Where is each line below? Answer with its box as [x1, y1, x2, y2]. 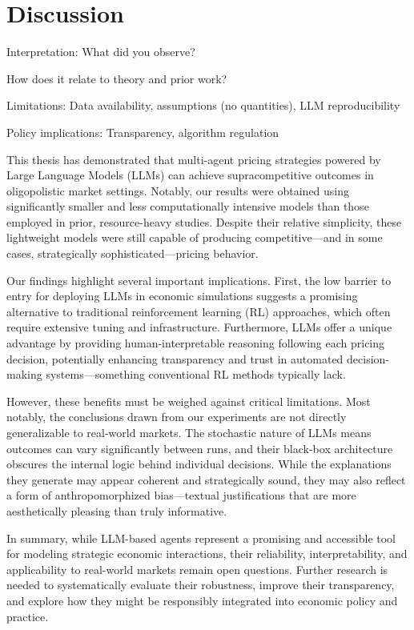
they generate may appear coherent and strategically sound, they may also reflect [6, 471, 406, 488]
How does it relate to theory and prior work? [6, 70, 227, 86]
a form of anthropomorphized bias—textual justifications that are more [6, 487, 356, 504]
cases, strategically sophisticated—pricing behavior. [6, 245, 259, 262]
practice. [6, 608, 49, 624]
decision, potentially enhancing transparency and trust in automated [6, 350, 344, 367]
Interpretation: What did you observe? [6, 43, 195, 60]
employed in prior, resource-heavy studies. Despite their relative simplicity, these [6, 213, 402, 230]
